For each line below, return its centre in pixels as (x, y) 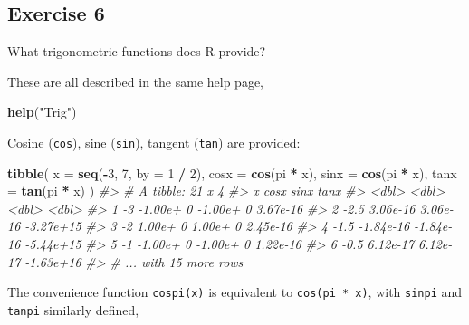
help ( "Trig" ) (42, 112)
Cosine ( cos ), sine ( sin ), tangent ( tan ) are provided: (154, 142)
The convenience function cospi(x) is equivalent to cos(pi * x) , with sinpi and (235, 292)
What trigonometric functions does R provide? (137, 51)
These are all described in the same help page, (135, 81)
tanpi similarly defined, (73, 309)
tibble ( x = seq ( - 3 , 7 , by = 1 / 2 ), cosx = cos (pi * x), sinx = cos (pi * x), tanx (232, 172)
